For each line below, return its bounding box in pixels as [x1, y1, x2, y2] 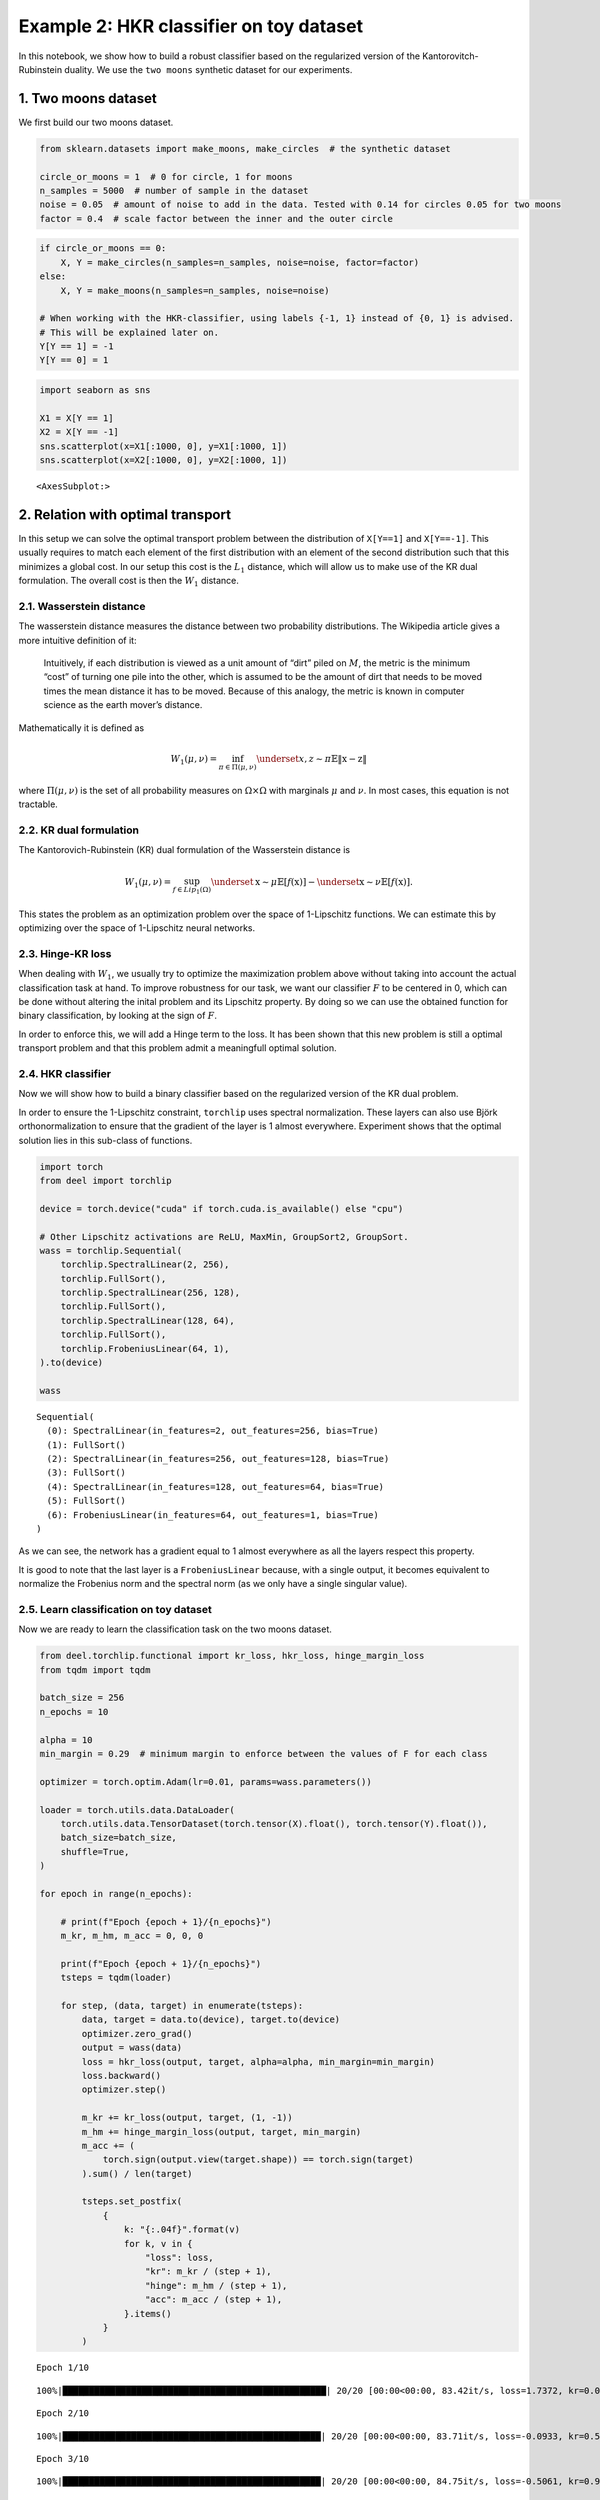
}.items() [123, 2308, 172, 2319]
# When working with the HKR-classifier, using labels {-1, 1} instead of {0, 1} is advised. [39, 313, 515, 324]
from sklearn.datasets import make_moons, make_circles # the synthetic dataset [39, 143, 452, 154]
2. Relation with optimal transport [18, 506, 232, 523]
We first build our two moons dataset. [18, 116, 174, 128]
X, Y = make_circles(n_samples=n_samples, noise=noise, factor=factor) [60, 256, 420, 268]
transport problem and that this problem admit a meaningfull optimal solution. [18, 1042, 337, 1054]
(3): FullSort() [46, 1467, 127, 1479]
